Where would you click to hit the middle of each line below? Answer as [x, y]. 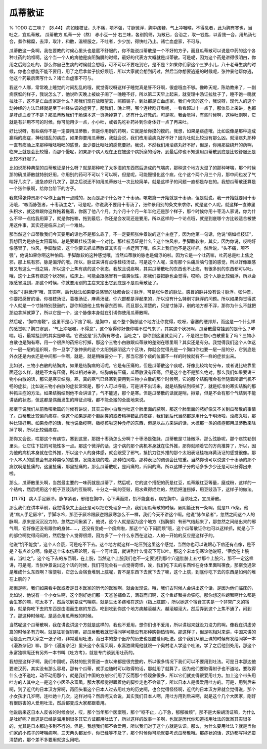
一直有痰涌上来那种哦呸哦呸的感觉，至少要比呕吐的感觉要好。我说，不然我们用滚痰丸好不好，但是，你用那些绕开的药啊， [133, 145]
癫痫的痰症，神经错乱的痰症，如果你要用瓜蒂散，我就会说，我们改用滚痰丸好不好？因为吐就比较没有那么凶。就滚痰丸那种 [133, 138]
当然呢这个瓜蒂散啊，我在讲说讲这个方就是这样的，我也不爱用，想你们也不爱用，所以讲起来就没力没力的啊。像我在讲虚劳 [133, 625]
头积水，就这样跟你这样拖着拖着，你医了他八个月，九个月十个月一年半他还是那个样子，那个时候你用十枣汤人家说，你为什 [133, 211]
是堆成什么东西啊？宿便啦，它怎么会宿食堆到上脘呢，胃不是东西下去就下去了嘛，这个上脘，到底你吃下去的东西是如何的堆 [133, 572]
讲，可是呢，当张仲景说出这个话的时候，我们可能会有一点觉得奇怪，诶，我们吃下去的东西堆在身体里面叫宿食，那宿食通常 [133, 565]
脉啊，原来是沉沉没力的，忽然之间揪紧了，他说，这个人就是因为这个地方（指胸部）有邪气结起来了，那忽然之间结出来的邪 [133, 521]
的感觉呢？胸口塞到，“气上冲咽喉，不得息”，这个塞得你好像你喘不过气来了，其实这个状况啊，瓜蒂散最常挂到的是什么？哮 [132, 328]
